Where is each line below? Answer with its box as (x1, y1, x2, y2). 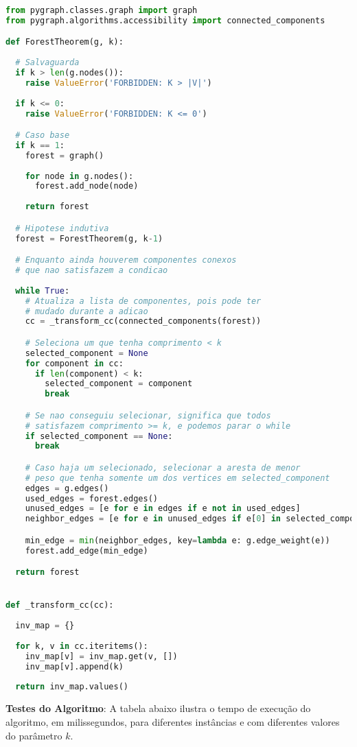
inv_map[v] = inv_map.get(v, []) (25, 651, 178, 661)
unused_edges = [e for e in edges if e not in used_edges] (25, 503, 301, 514)
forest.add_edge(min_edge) (25, 545, 148, 556)
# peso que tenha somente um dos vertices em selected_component (25, 473, 330, 483)
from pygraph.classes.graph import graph (5, 5, 198, 15)
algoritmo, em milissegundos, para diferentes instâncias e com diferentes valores (5, 714, 340, 728)
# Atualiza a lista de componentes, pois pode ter (25, 296, 262, 306)
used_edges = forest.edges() (25, 493, 158, 503)
